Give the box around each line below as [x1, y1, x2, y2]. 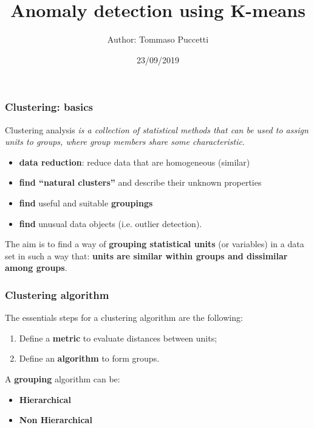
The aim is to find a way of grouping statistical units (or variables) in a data [5, 237, 304, 250]
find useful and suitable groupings [19, 196, 153, 209]
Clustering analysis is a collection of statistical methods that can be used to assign [5, 123, 309, 136]
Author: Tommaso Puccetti [107, 33, 209, 46]
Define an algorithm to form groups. [19, 352, 160, 365]
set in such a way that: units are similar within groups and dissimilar [5, 249, 288, 262]
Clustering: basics [5, 99, 93, 114]
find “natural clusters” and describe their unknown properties [19, 176, 262, 189]
